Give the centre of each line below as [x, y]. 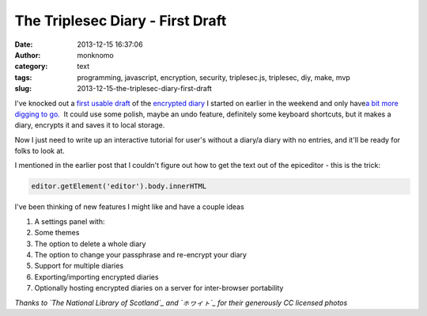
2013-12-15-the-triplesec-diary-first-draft [145, 89]
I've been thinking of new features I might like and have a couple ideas [129, 207]
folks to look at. [40, 151]
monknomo [95, 55]
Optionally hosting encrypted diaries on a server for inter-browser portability [159, 288]
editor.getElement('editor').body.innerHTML [119, 187]
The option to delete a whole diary [90, 244]
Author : [28, 55]
